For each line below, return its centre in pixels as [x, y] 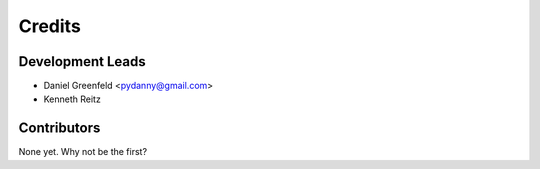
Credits [50, 26]
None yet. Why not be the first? [83, 152]
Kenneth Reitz [72, 99]
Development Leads [82, 61]
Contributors [59, 128]
